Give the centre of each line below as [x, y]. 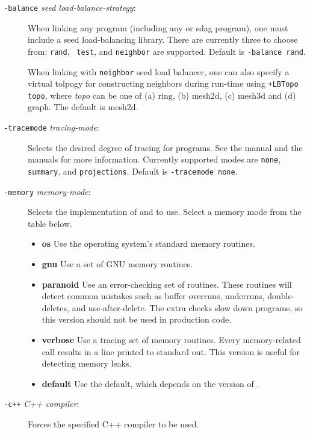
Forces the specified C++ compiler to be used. [113, 424]
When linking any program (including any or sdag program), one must [158, 27]
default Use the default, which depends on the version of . [150, 383]
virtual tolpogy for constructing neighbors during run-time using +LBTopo [163, 83]
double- [281, 296]
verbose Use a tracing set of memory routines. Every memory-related [171, 340]
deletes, [55, 307]
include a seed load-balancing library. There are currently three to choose [163, 39]
